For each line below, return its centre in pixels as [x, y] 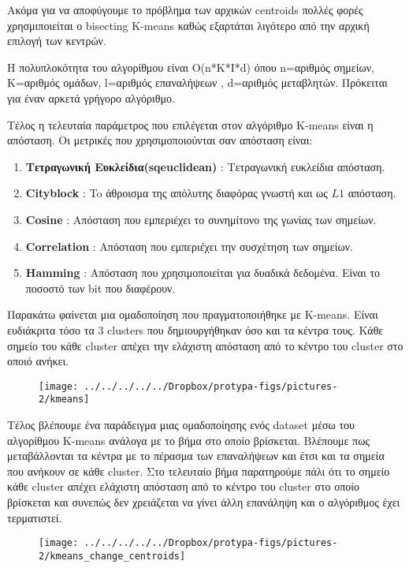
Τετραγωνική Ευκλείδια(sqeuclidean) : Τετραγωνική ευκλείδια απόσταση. [205, 166]
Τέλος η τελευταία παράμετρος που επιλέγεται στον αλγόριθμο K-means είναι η [190, 124]
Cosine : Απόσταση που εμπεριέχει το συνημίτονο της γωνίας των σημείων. [201, 219]
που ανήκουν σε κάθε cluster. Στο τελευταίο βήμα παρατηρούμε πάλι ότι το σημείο [199, 471]
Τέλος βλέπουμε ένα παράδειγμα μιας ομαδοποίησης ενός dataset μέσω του [181, 424]
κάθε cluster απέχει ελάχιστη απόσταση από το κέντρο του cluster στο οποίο [184, 486]
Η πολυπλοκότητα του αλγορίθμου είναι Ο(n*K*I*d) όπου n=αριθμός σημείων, [191, 67]
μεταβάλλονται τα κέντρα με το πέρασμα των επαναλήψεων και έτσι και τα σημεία [196, 456]
